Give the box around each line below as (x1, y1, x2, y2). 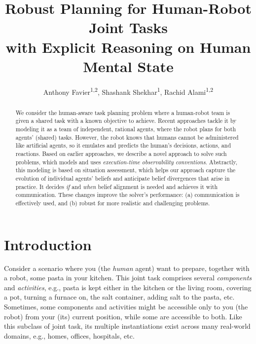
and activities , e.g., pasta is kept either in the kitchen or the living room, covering (4, 282, 252, 292)
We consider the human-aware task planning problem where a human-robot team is (15, 108, 230, 116)
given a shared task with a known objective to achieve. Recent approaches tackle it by (15, 116, 237, 125)
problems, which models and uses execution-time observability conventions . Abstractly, (15, 157, 238, 166)
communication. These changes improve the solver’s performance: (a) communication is (15, 191, 240, 199)
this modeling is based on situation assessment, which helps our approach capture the (15, 166, 236, 174)
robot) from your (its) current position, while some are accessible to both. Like (4, 311, 242, 321)
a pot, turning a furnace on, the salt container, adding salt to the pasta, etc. (4, 292, 235, 302)
